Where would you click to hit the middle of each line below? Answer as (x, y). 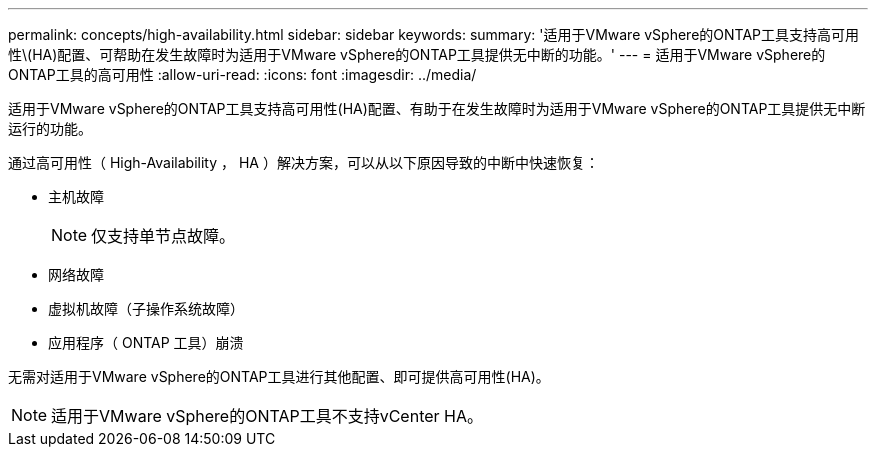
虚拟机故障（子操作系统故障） (146, 308)
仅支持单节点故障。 (163, 236)
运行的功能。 (50, 128)
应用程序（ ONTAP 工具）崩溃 (146, 342)
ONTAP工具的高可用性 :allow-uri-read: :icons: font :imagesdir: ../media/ (242, 74)
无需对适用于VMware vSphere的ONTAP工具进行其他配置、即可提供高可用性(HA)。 (279, 376)
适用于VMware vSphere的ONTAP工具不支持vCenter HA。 (267, 416)
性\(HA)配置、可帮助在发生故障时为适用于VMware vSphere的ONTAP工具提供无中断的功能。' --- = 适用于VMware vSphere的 (417, 54)
